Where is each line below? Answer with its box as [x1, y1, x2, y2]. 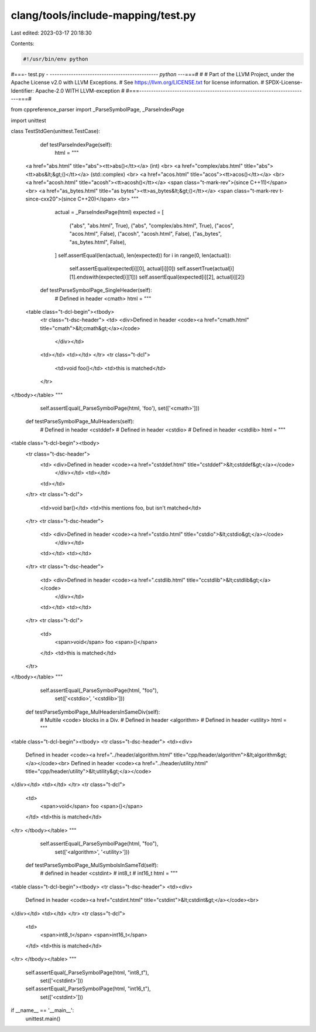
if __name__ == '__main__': [11, 1007, 74, 1014]
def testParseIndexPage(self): [40, 141, 112, 148]
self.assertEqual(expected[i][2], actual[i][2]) [139, 273, 245, 280]
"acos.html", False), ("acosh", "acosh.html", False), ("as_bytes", [69, 230, 222, 237]
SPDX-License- [265, 79, 303, 86]
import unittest [11, 117, 46, 124]
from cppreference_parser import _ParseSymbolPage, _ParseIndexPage [11, 106, 184, 113]
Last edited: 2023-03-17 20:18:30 [11, 29, 92, 36]
